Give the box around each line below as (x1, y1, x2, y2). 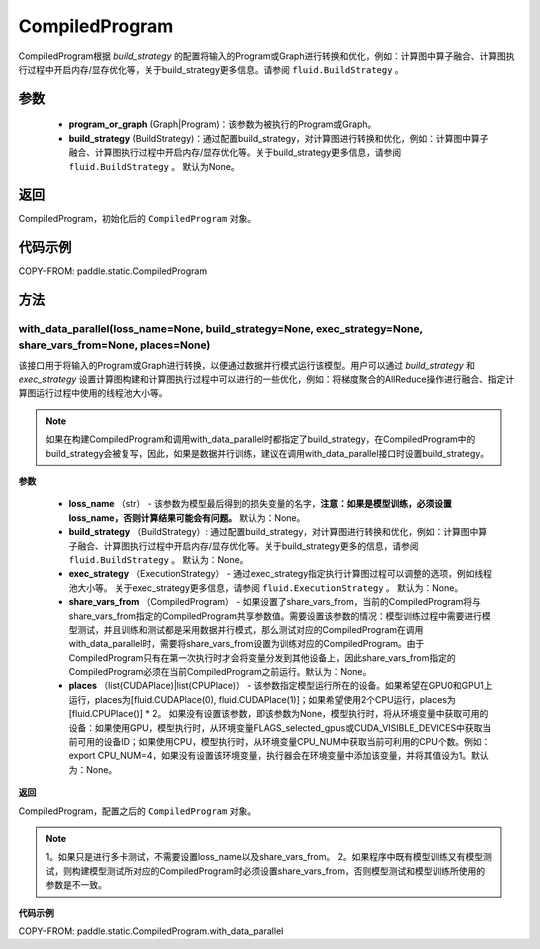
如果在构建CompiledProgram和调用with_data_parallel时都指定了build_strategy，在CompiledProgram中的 (45, 433, 476, 445)
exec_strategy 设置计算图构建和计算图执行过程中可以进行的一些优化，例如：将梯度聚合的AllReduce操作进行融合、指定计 (18, 373, 515, 385)
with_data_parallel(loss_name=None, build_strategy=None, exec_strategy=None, (18, 322, 424, 336)
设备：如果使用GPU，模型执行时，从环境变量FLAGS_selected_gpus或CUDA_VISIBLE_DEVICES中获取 (68, 721, 483, 734)
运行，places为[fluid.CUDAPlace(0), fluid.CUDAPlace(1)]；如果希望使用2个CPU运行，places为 (68, 693, 457, 705)
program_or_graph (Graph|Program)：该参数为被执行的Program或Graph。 (68, 118, 377, 130)
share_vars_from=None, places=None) (18, 338, 211, 352)
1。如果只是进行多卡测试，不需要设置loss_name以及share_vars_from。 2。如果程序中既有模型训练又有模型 (45, 851, 484, 863)
